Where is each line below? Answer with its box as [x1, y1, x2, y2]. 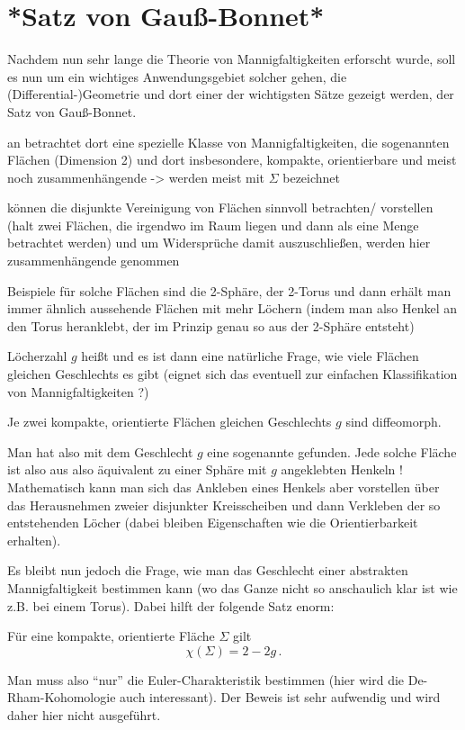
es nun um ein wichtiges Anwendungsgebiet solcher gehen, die [7, 67, 347, 86]
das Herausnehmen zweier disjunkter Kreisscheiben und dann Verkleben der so [7, 495, 441, 514]
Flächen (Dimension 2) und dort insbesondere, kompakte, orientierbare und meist [7, 150, 457, 169]
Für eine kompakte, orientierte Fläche [7, 626, 215, 645]
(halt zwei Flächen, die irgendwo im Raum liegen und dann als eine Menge [7, 215, 419, 234]
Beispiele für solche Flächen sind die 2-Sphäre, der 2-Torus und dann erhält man [7, 281, 452, 300]
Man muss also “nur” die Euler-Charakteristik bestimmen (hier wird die [7, 670, 405, 689]
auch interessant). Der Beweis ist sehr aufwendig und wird [120, 688, 441, 707]
